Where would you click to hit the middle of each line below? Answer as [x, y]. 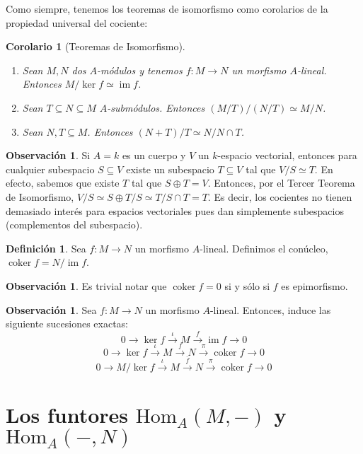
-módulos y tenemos [140, 70]
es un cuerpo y [154, 155]
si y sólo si [247, 285]
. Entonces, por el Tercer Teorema [281, 183]
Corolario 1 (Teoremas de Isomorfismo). [96, 46]
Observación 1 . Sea [51, 309]
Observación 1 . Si [48, 155]
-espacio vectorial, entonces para [287, 155]
